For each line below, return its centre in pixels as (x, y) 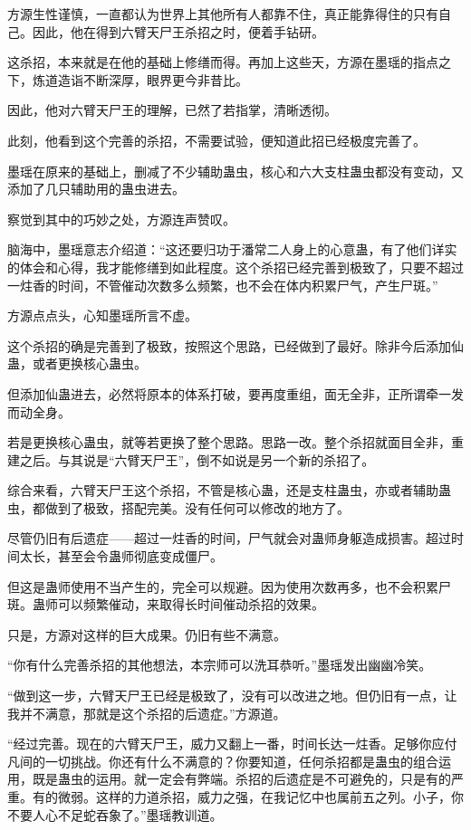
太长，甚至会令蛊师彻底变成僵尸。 (121, 556)
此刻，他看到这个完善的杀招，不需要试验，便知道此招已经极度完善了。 (216, 140)
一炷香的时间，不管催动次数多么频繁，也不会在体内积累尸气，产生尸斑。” (223, 285)
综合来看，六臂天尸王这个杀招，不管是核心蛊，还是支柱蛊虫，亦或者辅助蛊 (229, 490)
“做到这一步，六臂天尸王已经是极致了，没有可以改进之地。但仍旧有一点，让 (232, 696)
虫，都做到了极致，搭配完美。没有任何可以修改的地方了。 (178, 507)
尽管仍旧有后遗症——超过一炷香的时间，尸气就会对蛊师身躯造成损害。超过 (229, 538)
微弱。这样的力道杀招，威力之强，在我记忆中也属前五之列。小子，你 (260, 797)
